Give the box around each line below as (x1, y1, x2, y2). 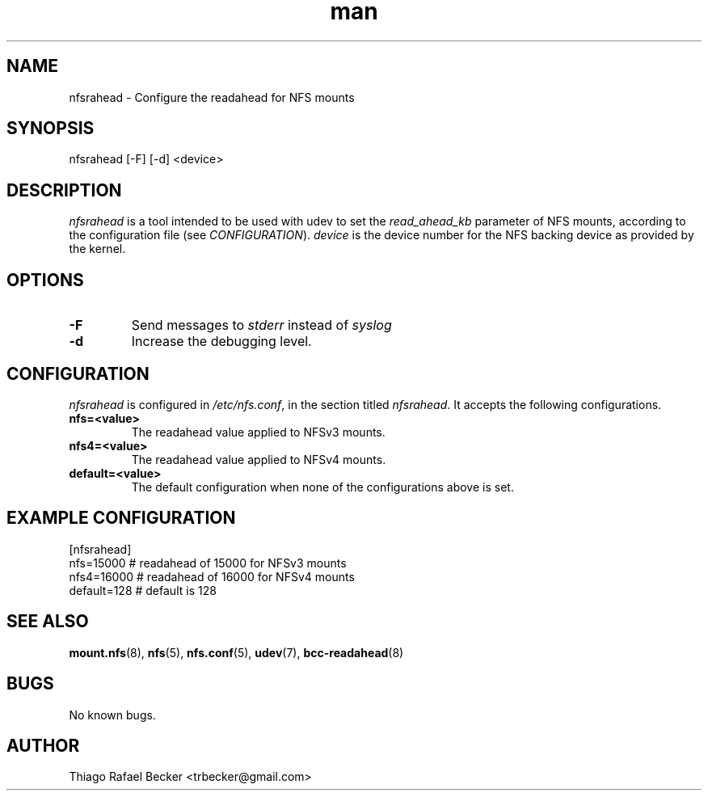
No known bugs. (69, 707, 156, 722)
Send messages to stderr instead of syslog (131, 317, 392, 334)
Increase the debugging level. (131, 333, 312, 350)
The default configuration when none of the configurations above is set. (131, 479, 514, 494)
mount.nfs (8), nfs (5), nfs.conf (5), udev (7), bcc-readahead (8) (69, 645, 404, 660)
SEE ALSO (6, 611, 89, 632)
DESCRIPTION (6, 179, 122, 200)
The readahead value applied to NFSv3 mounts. (131, 424, 386, 439)
